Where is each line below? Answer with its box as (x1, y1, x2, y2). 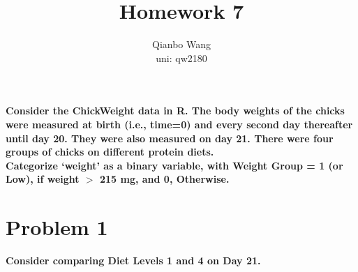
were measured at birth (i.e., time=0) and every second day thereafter (6, 116, 353, 131)
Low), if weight (6, 172, 80, 186)
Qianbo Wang (151, 37, 211, 52)
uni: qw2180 (156, 50, 207, 65)
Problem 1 (6, 213, 108, 241)
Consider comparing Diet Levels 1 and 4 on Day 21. (6, 253, 261, 267)
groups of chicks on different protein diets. (6, 144, 214, 159)
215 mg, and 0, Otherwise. (99, 172, 230, 186)
